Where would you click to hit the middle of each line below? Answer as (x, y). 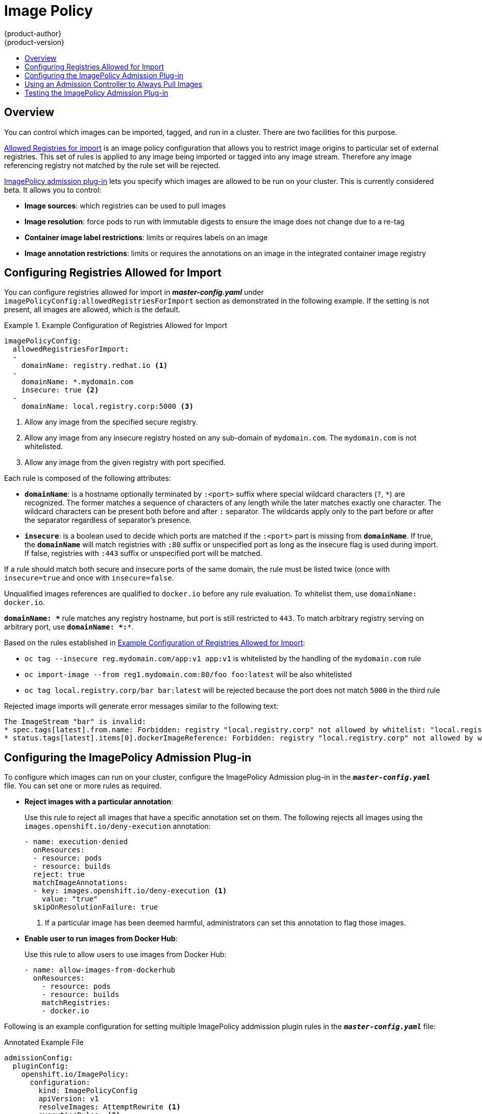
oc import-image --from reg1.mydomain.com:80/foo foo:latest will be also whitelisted (188, 675)
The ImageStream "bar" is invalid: (75, 722)
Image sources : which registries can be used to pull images (125, 205)
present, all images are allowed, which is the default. (92, 310)
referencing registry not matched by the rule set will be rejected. (112, 165)
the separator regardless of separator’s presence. (108, 520)
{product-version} (34, 42)
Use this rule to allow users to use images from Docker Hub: (126, 955)
